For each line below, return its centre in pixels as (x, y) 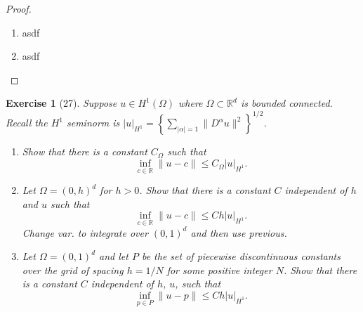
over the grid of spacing (73, 269)
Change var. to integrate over (85, 232)
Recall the (27, 123)
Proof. (19, 8)
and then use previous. (239, 232)
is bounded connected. (286, 103)
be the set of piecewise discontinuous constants (241, 256)
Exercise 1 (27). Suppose (61, 103)
